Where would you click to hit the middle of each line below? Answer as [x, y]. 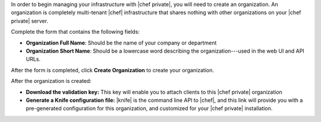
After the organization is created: [51, 81]
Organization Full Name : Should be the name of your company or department [121, 43]
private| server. [30, 21]
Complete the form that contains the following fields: [75, 32]
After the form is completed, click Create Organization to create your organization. [112, 70]
